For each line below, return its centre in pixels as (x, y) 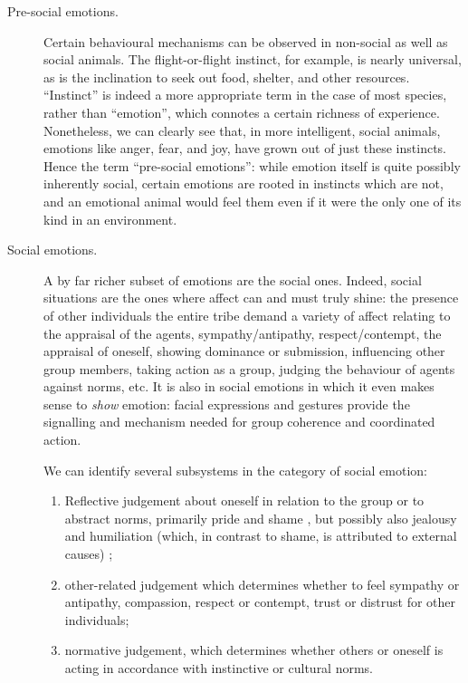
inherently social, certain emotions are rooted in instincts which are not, (244, 183)
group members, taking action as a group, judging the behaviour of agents (249, 368)
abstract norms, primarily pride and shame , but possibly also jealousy (261, 518)
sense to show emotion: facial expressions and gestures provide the (227, 404)
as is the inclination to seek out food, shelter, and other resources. (227, 77)
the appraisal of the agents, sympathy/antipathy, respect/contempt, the (243, 333)
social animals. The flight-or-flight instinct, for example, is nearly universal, (253, 59)
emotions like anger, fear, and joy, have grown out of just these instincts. (245, 148)
